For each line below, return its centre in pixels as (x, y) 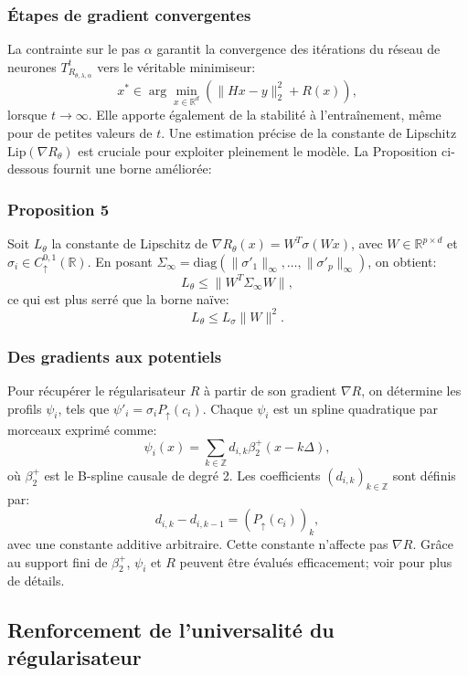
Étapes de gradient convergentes (129, 14)
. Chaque (228, 408)
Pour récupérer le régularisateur (97, 390)
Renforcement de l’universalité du (171, 630)
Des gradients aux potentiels (115, 356)
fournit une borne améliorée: (132, 169)
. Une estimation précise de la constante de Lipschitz (309, 133)
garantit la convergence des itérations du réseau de (298, 49)
